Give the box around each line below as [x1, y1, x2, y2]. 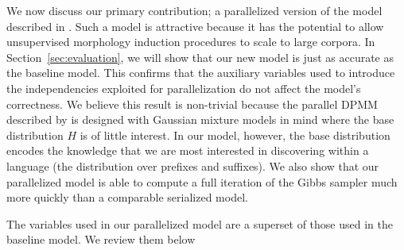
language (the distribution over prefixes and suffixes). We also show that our [6, 157, 379, 174]
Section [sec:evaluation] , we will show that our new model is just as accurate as [6, 48, 394, 65]
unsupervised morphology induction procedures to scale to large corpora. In [6, 33, 375, 50]
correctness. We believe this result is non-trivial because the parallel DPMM [6, 95, 378, 112]
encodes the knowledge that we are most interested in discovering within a [6, 142, 369, 159]
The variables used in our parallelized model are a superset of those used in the [6, 215, 393, 232]
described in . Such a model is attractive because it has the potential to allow [6, 17, 384, 34]
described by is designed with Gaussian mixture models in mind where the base [6, 111, 394, 128]
